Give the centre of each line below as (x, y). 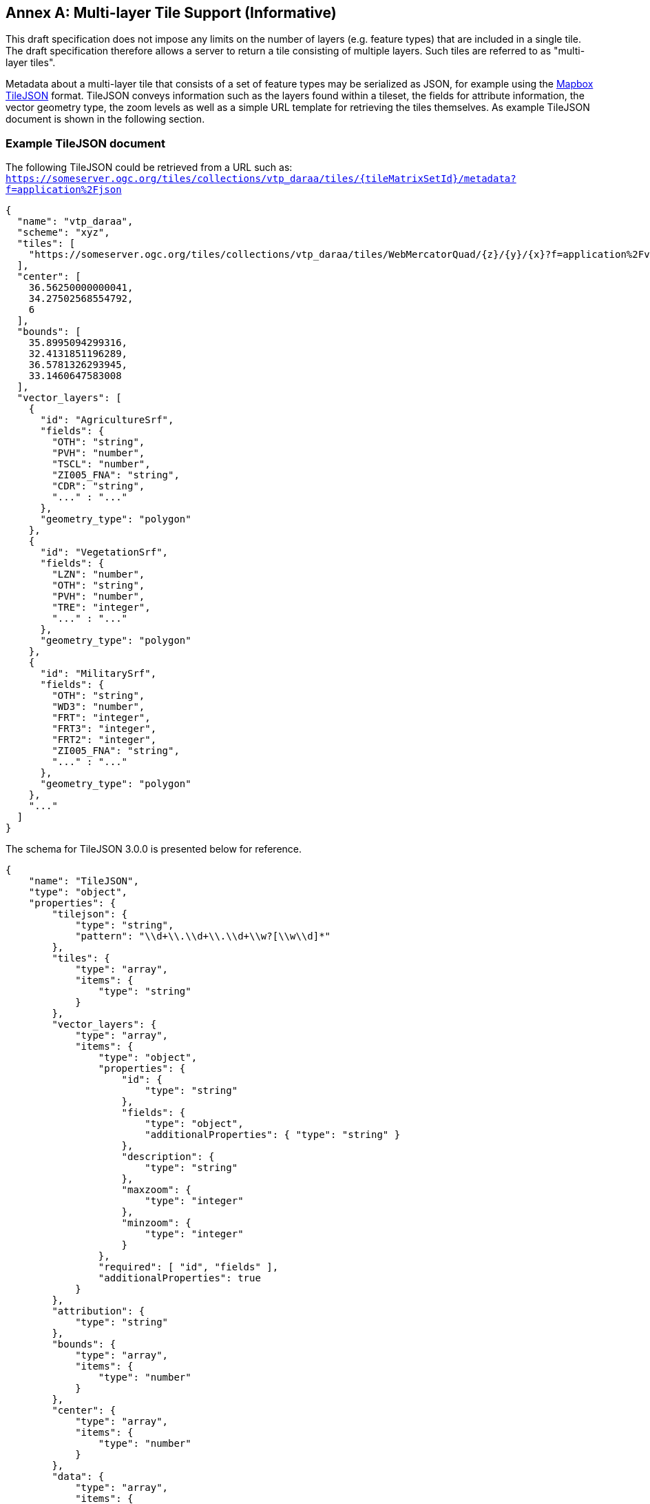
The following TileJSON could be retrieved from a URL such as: (149, 167)
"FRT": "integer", (101, 718)
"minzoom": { (156, 1223)
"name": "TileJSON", (84, 881)
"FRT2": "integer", (104, 740)
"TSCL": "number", (101, 464)
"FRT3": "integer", (104, 729)
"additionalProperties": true (179, 1278)
